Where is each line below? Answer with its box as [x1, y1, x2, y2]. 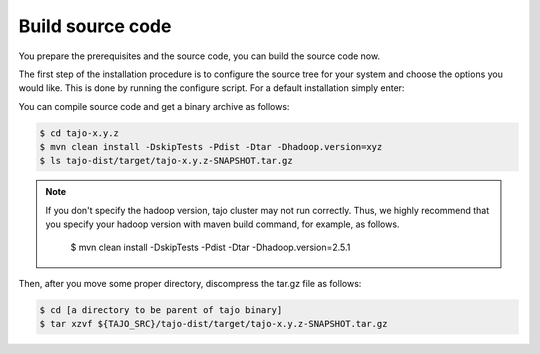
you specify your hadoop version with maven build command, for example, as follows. [45, 218, 400, 230]
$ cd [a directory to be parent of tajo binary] [39, 305, 283, 316]
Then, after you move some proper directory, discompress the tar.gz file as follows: [18, 278, 362, 290]
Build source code [18, 15, 172, 37]
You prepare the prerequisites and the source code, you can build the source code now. [18, 50, 380, 62]
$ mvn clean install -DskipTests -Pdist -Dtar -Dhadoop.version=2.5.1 [70, 241, 351, 253]
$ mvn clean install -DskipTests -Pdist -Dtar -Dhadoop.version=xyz [39, 141, 383, 153]
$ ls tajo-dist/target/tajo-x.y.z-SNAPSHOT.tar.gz [39, 155, 294, 167]
